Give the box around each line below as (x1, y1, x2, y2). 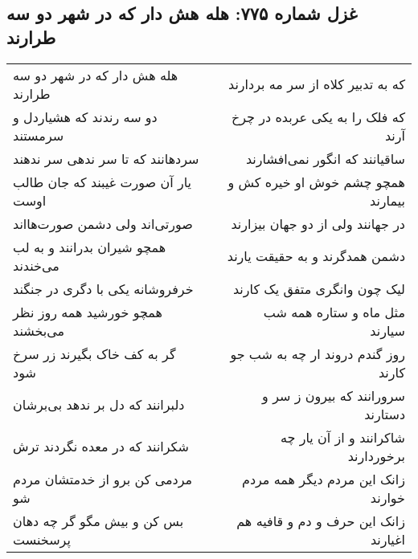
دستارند (364, 404, 405, 423)
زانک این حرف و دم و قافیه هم (236, 511, 405, 530)
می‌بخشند (13, 320, 65, 340)
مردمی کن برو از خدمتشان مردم (13, 469, 193, 488)
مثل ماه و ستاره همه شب (263, 302, 405, 321)
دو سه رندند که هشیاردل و (13, 107, 158, 126)
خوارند (370, 488, 405, 507)
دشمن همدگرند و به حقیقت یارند (227, 247, 406, 266)
